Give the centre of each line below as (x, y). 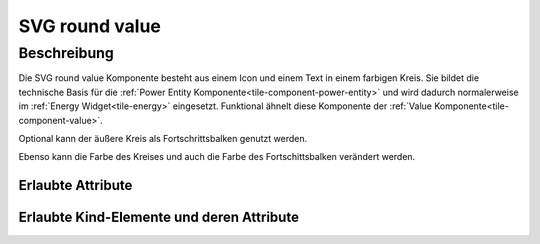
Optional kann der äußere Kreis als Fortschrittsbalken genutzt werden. (163, 138)
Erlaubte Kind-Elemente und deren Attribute (159, 217)
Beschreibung (66, 53)
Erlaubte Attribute (75, 185)
